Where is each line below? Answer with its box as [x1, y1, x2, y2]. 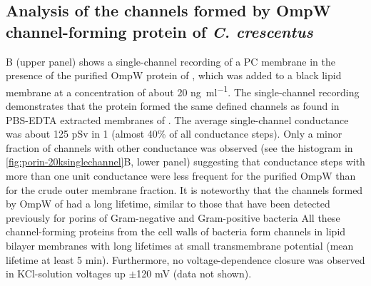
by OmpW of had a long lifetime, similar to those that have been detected [6, 196, 330, 211]
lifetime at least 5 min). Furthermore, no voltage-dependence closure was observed [6, 252, 365, 267]
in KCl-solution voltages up [6, 266, 126, 281]
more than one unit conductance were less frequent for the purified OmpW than [6, 168, 356, 183]
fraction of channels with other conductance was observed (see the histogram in [6, 140, 353, 155]
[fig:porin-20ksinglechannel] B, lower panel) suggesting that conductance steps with [6, 154, 365, 169]
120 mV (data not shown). [136, 266, 252, 281]
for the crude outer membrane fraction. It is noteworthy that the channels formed [6, 182, 363, 197]
